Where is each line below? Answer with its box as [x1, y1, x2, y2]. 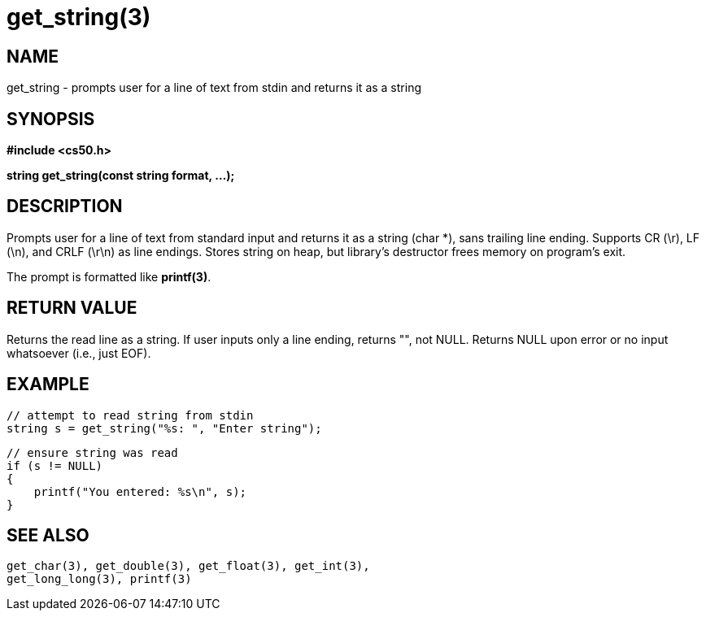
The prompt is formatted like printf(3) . [7, 269, 211, 284]
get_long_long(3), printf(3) [7, 572, 192, 586]
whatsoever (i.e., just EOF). [7, 345, 151, 360]
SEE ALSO [7, 524, 89, 545]
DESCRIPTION [7, 196, 123, 217]
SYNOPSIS [7, 108, 95, 129]
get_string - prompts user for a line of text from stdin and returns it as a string [7, 80, 421, 95]
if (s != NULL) [7, 458, 103, 472]
